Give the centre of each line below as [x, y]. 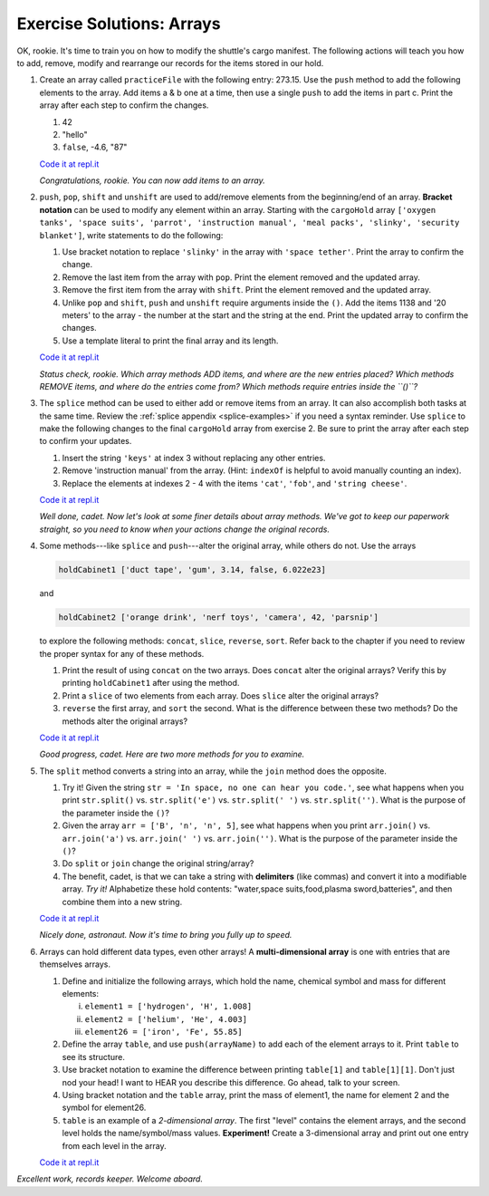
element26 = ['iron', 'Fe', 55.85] [164, 1032]
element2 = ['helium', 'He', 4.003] [166, 1019]
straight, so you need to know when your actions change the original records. [185, 529]
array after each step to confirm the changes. [124, 105]
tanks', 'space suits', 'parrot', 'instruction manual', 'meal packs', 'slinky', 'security [249, 223]
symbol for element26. [104, 1108]
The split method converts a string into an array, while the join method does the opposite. [213, 771]
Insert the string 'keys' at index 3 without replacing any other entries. [194, 458]
